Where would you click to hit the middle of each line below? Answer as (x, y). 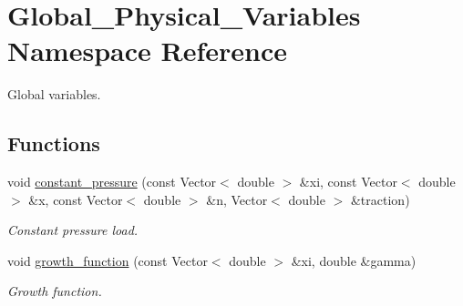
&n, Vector (237, 199)
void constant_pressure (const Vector (112, 182)
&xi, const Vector (348, 182)
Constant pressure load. (73, 230)
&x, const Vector (76, 199)
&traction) (380, 199)
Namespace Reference (147, 51)
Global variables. (54, 94)
